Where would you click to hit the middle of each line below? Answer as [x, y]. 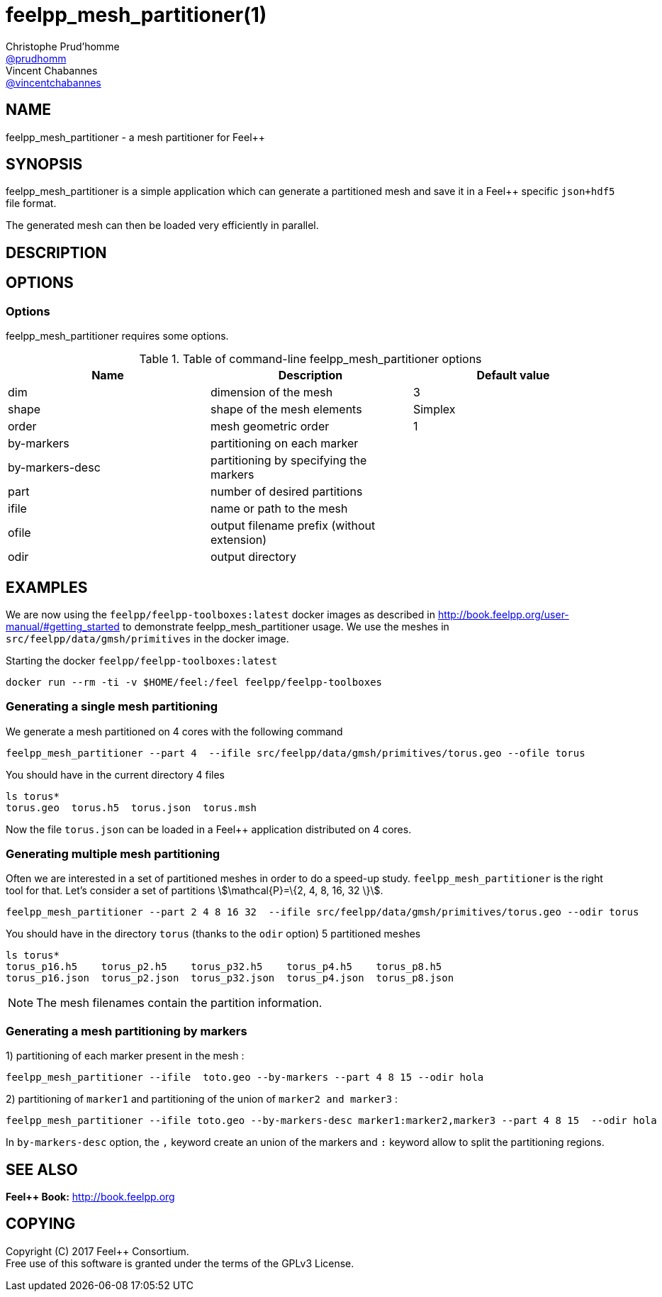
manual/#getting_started [63, 626]
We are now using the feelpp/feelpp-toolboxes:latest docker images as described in [220, 614]
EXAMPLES [47, 587]
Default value [513, 375]
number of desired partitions [286, 492]
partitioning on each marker [284, 444]
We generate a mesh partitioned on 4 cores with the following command [174, 731]
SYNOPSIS [44, 165]
